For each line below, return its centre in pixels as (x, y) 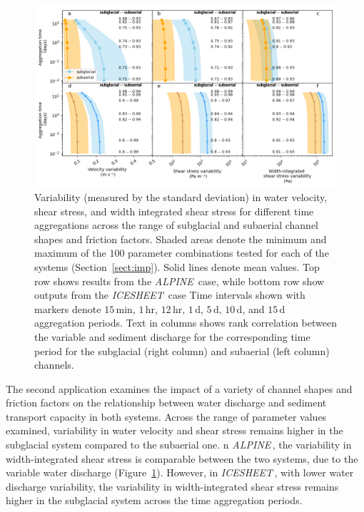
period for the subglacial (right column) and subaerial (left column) (182, 350)
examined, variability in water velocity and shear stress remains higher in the (175, 430)
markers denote (68, 308)
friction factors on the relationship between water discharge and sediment (166, 403)
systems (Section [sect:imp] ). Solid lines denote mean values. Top (177, 266)
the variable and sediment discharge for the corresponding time (172, 336)
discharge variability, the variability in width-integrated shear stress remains (172, 486)
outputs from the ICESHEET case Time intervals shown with (170, 295)
